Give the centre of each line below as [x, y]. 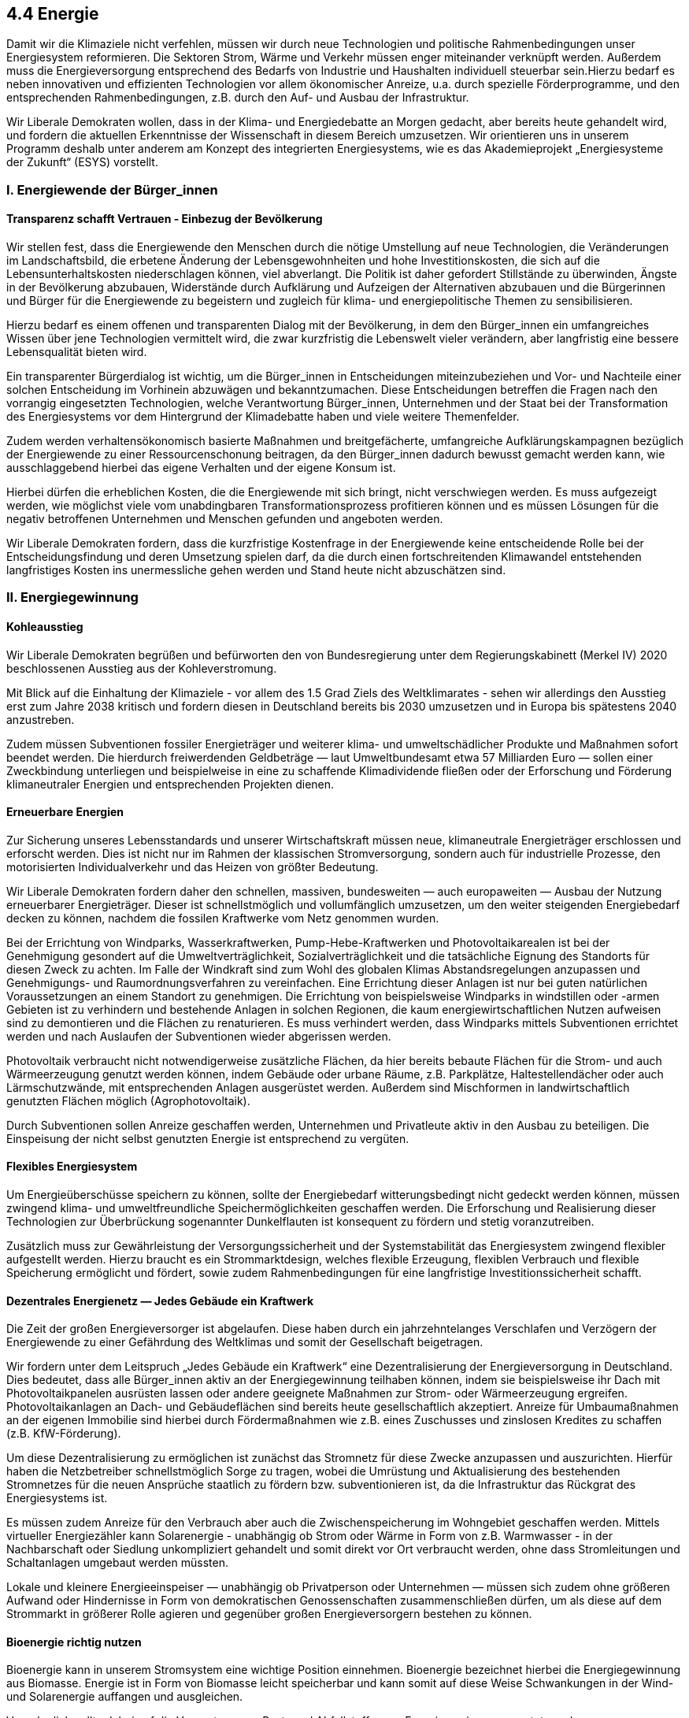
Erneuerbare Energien [65, 812]
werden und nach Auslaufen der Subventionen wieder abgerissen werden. [199, 1036]
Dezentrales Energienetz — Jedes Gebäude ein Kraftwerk [160, 1301]
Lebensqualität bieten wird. [77, 352]
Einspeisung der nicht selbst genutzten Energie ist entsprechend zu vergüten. [208, 1138]
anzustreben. [41, 719]
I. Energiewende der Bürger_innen [112, 189]
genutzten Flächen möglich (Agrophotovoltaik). [128, 1100]
